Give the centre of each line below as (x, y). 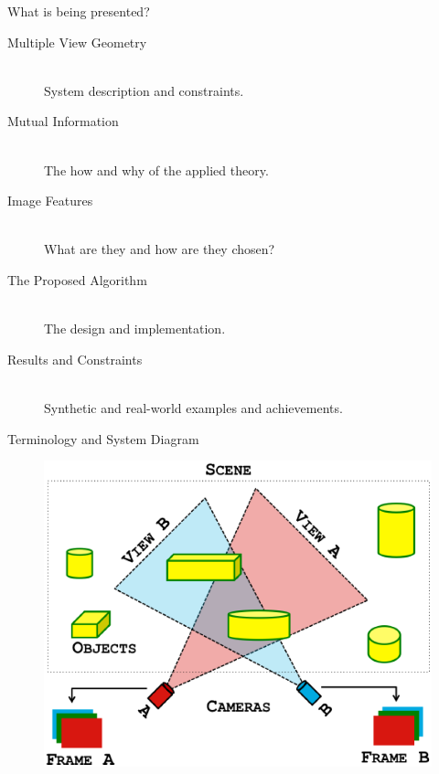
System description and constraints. (144, 90)
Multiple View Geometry (77, 42)
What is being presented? (79, 11)
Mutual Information (63, 121)
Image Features (50, 201)
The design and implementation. (135, 329)
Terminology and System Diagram (103, 438)
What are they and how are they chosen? (160, 249)
